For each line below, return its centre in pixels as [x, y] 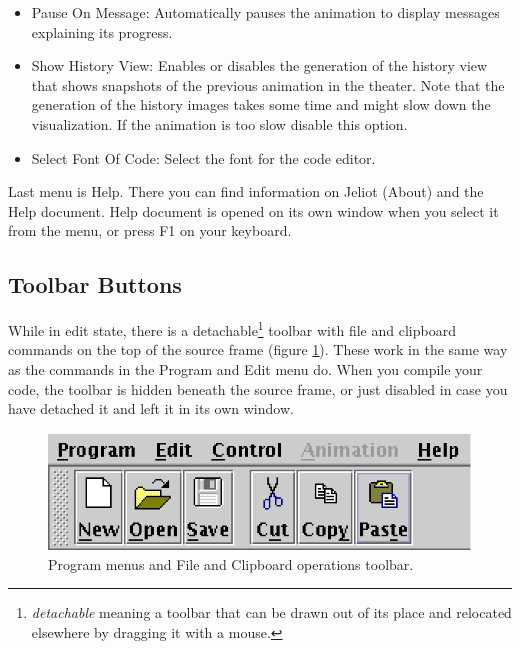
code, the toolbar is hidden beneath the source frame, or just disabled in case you [258, 388]
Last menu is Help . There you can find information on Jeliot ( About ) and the [246, 191]
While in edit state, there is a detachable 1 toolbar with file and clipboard [232, 328]
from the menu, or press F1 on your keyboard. [150, 230]
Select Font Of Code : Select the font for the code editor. [203, 157]
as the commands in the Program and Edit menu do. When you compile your [245, 368]
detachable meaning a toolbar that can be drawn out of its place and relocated [271, 612]
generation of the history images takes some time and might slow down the [261, 104]
